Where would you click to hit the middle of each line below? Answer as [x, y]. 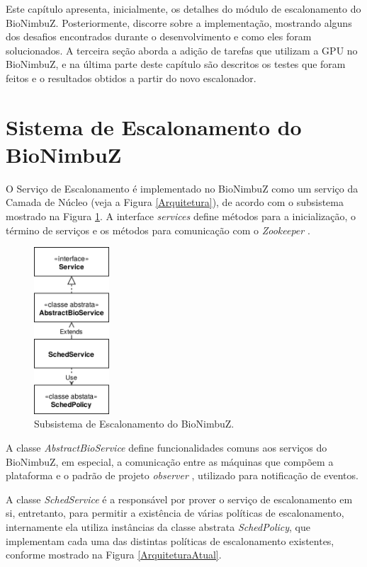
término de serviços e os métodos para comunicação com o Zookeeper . [158, 230]
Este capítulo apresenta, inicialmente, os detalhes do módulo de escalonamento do [183, 8]
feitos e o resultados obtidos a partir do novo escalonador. [131, 78]
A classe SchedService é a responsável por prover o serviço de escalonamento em [179, 499]
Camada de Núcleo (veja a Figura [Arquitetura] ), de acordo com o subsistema [175, 202]
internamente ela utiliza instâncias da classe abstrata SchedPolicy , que [158, 526]
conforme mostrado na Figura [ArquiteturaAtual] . [114, 555]
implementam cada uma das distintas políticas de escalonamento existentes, [170, 540]
